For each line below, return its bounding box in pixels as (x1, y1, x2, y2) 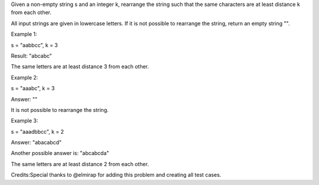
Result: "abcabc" (11, 52, 53, 59)
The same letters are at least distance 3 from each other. (11, 63, 149, 70)
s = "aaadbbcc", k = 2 (11, 128, 64, 135)
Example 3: (11, 117, 38, 124)
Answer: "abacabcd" (11, 139, 62, 146)
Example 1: (11, 31, 37, 38)
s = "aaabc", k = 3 (11, 85, 55, 92)
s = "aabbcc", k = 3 (11, 41, 58, 48)
